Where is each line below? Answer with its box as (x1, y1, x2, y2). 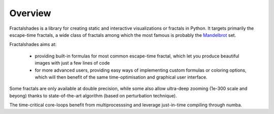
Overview (9, 8, 51, 19)
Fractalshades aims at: (9, 41, 57, 47)
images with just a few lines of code (35, 60, 110, 66)
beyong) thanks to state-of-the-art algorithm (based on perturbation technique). (9, 92, 177, 98)
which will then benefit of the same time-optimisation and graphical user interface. (35, 74, 208, 80)
